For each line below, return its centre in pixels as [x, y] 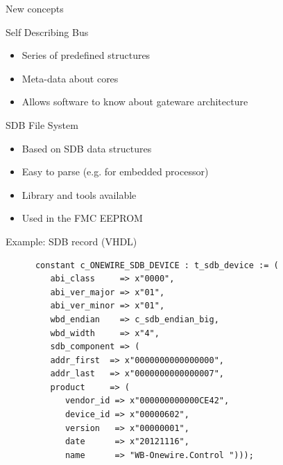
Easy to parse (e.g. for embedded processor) [115, 172]
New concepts [35, 8]
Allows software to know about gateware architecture [135, 102]
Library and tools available [79, 194]
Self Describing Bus [47, 32]
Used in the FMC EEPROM [82, 218]
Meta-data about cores [70, 78]
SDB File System [42, 124]
